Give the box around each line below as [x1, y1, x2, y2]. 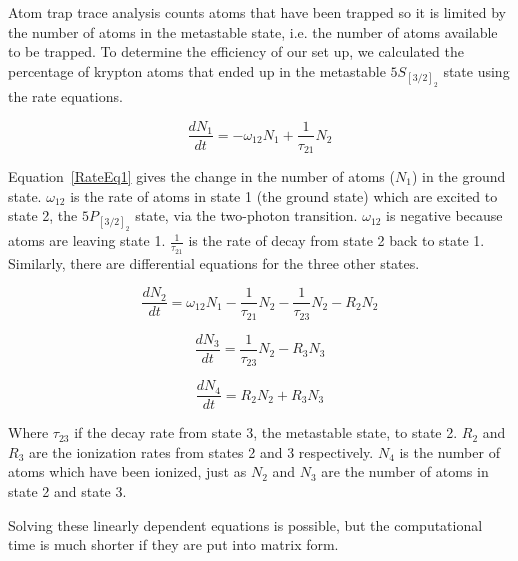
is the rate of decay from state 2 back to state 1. [188, 230, 485, 251]
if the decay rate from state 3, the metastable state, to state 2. [74, 422, 458, 443]
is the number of [399, 441, 500, 462]
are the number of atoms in [321, 461, 489, 482]
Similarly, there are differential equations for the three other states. [8, 252, 420, 273]
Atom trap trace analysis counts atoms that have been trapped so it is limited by [8, 2, 506, 22]
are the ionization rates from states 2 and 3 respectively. [28, 441, 374, 462]
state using [443, 60, 510, 81]
